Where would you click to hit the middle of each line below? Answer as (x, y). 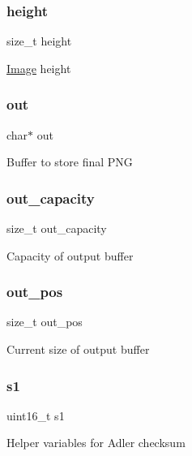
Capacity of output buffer (70, 255)
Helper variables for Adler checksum (96, 443)
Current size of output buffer (78, 349)
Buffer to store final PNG (70, 162)
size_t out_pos (45, 322)
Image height (39, 68)
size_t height (39, 41)
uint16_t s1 (36, 415)
